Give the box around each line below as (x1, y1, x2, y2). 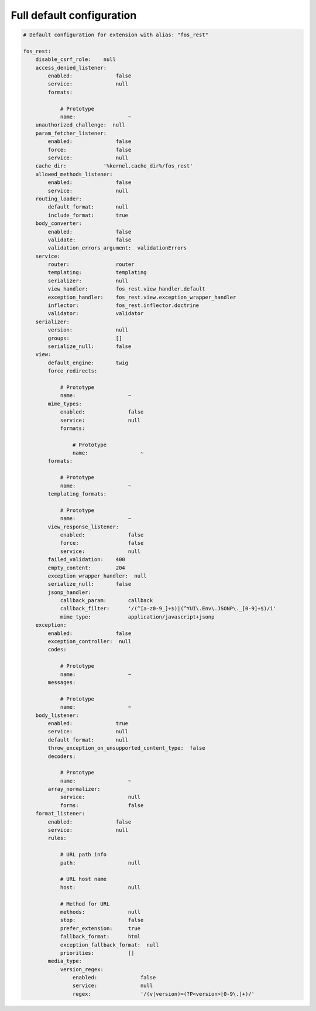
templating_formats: (47, 491, 107, 497)
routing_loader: (35, 195, 82, 202)
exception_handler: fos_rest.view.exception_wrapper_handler (47, 293, 236, 300)
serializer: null (47, 277, 129, 284)
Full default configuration (11, 9, 137, 22)
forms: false (60, 802, 144, 808)
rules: (47, 835, 67, 842)
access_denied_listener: (35, 64, 107, 71)
